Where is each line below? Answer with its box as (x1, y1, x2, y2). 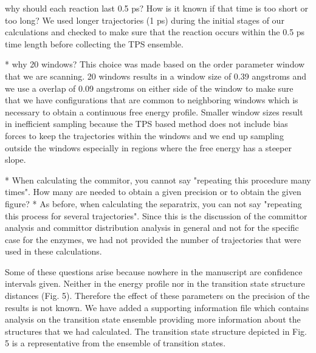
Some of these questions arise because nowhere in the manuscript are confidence (5, 265, 303, 278)
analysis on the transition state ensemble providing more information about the (5, 313, 301, 326)
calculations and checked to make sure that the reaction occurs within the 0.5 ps (5, 26, 305, 38)
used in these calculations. (5, 245, 102, 258)
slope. (5, 153, 26, 166)
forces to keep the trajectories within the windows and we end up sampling (5, 129, 284, 142)
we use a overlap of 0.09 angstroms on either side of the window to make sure (5, 81, 294, 94)
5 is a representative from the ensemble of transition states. (5, 337, 226, 349)
